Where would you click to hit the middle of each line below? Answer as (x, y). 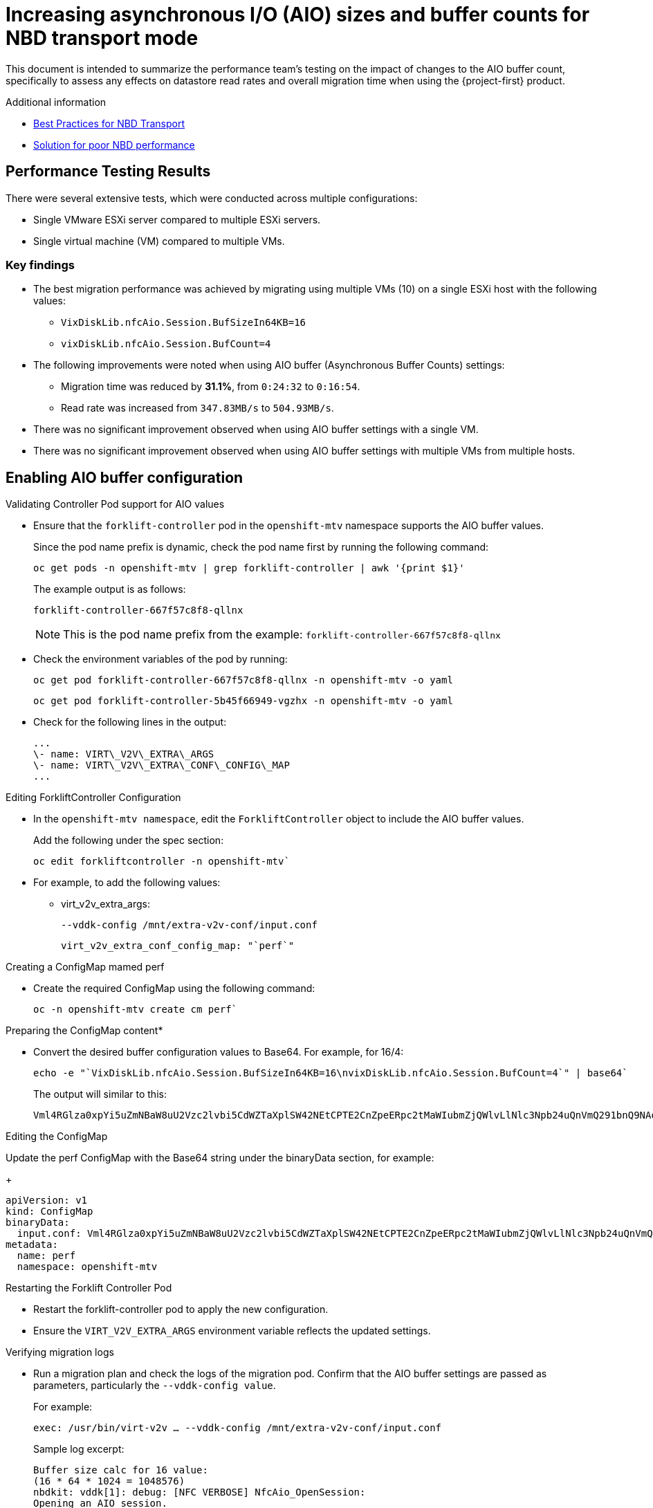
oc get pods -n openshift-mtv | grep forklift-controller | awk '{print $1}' (249, 568)
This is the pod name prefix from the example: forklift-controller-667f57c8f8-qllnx (282, 635)
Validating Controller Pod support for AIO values (115, 504)
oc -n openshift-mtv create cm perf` (136, 1010)
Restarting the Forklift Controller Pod (89, 1288)
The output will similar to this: (100, 1094)
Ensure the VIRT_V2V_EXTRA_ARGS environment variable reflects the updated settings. (232, 1331)
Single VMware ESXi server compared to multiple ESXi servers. (177, 219)
